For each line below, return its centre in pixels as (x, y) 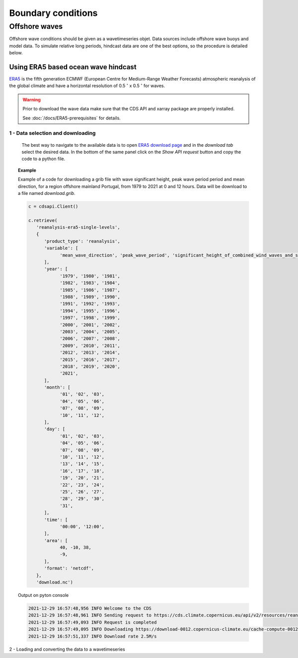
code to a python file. (43, 159)
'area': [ (56, 540)
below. (16, 53)
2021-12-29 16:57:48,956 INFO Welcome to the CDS (90, 608)
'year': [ (56, 269)
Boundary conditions (53, 13)
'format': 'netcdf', (69, 568)
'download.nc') (54, 582)
